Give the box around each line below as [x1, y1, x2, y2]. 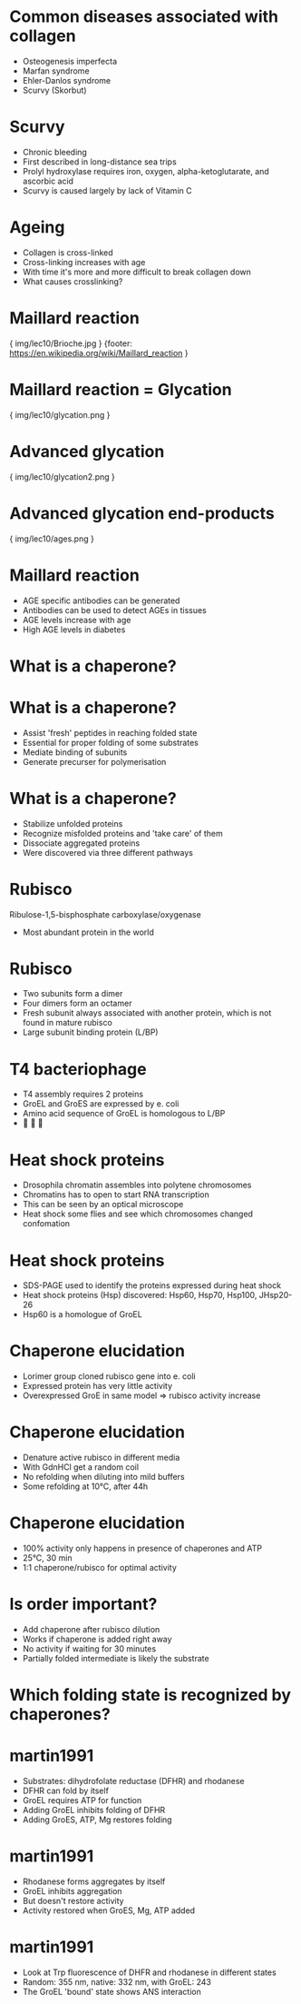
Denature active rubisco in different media [22, 1452, 180, 1463]
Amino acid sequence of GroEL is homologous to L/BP [22, 1108, 226, 1119]
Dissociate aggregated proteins [22, 838, 141, 848]
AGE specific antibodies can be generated [22, 595, 180, 606]
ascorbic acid [22, 175, 74, 186]
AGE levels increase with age [22, 614, 131, 625]
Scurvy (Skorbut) [22, 84, 88, 95]
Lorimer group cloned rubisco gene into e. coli [22, 1371, 197, 1382]
